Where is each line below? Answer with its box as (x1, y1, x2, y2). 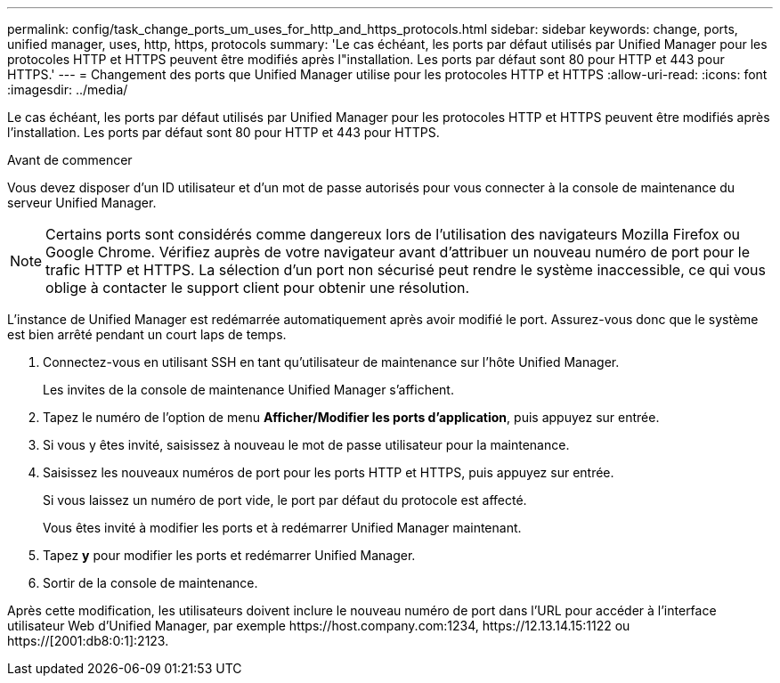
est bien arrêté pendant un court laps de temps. (7, 327, 287, 342)
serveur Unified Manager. (7, 195, 157, 210)
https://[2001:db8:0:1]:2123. (7, 633, 169, 648)
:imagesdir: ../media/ (7, 82, 128, 97)
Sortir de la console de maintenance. (43, 575, 258, 590)
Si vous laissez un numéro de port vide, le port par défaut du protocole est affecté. (43, 492, 527, 508)
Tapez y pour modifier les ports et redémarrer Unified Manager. (43, 548, 416, 563)
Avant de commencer (7, 152, 133, 167)
